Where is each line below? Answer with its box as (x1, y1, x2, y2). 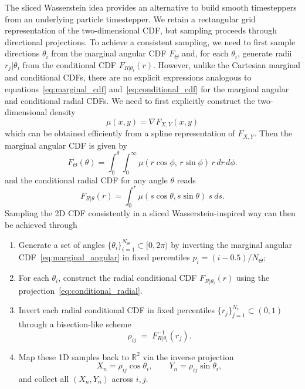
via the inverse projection (143, 350, 234, 363)
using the (236, 271, 270, 284)
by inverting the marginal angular (171, 238, 292, 250)
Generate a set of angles (18, 238, 105, 250)
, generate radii (237, 47, 292, 59)
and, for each (182, 47, 229, 59)
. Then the (254, 127, 292, 139)
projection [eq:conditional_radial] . (18, 284, 143, 296)
